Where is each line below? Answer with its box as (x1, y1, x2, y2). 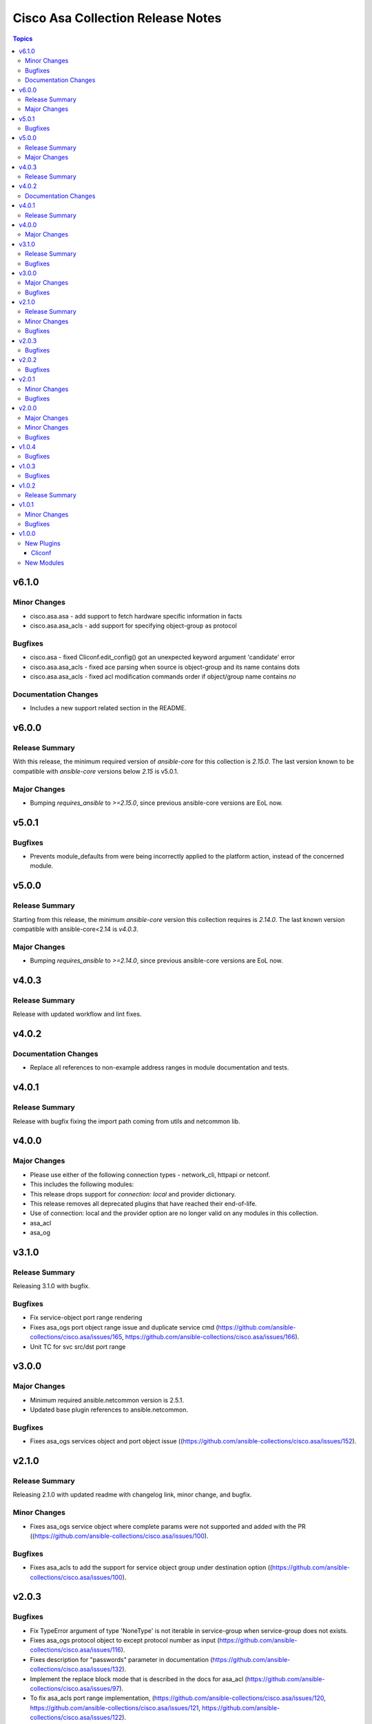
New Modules (25, 559, 65, 567)
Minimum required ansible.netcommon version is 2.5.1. (30, 1396, 185, 1404)
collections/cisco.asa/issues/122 (30, 1714, 123, 1722)
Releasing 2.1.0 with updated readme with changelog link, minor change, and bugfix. (12, 1490, 252, 1499)
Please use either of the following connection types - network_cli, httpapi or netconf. (30, 1170, 271, 1179)
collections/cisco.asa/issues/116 (30, 1645, 121, 1654)
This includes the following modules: (30, 1180, 134, 1189)
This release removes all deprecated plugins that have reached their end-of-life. (30, 1199, 258, 1207)
